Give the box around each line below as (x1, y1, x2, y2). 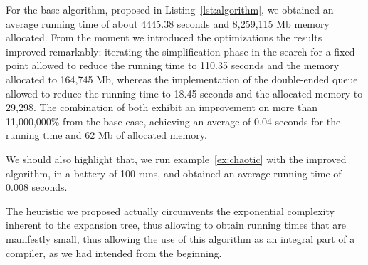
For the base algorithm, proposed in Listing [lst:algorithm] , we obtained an (6, 2, 334, 16)
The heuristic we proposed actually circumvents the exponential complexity (6, 203, 335, 218)
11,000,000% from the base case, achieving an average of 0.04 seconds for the (6, 113, 341, 128)
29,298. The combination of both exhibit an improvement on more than (6, 100, 317, 115)
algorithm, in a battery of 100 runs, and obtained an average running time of (6, 165, 342, 180)
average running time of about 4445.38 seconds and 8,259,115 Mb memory (6, 16, 330, 31)
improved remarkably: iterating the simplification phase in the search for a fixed (6, 43, 355, 58)
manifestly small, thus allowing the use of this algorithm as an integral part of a (6, 231, 355, 246)
